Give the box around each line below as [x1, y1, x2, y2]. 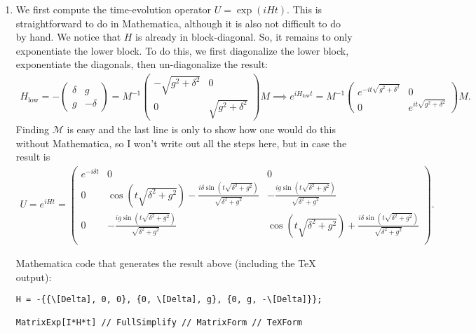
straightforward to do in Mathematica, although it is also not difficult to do [15, 15, 341, 30]
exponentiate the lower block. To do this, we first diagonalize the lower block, [15, 43, 349, 57]
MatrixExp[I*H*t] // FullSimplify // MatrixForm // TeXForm [15, 318, 302, 328]
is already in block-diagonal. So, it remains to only [135, 29, 353, 44]
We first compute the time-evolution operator [15, 2, 212, 16]
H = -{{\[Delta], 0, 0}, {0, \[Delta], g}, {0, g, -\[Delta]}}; [15, 294, 322, 305]
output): [15, 269, 52, 284]
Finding [15, 122, 50, 137]
